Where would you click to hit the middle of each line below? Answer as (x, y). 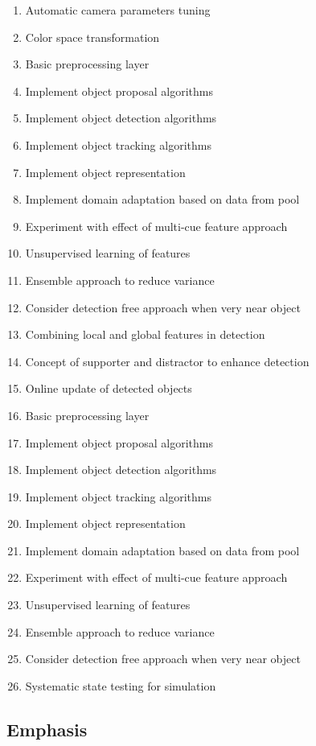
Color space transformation (92, 37)
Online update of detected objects (109, 388)
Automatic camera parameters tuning (118, 10)
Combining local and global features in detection (145, 334)
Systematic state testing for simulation (121, 685)
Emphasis (47, 729)
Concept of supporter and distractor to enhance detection (167, 361)
